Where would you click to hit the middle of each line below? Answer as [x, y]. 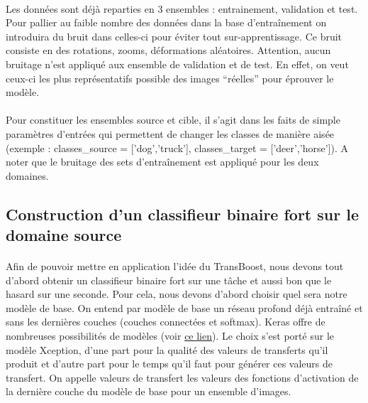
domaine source [64, 235]
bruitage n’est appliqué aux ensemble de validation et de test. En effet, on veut [177, 64]
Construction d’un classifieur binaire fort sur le [183, 214]
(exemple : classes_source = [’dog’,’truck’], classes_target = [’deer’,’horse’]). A [177, 147]
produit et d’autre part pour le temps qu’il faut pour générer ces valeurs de [169, 364]
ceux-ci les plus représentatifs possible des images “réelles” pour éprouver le [170, 78]
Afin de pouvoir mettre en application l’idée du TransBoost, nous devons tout [175, 266]
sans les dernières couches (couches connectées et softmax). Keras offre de [166, 322]
